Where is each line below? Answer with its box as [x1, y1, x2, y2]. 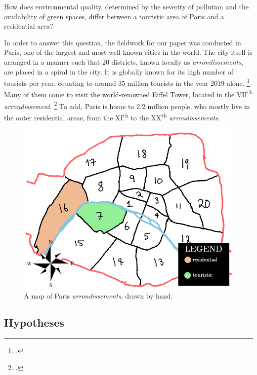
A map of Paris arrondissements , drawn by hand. [24, 291, 173, 301]
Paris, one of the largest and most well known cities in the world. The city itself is [4, 47, 253, 57]
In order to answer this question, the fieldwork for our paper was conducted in [4, 37, 241, 47]
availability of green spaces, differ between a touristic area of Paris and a [4, 11, 224, 21]
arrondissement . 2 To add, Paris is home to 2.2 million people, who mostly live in [4, 99, 250, 111]
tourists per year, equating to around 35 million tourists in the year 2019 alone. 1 [4, 76, 250, 88]
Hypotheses [4, 315, 64, 330]
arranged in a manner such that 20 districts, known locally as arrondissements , [4, 56, 243, 67]
